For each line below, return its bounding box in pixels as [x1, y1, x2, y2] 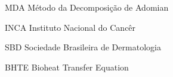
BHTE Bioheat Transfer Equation [5, 60, 129, 73]
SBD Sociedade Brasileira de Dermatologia [5, 41, 161, 53]
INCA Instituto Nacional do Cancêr [5, 21, 136, 33]
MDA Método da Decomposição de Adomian [5, 1, 169, 13]
